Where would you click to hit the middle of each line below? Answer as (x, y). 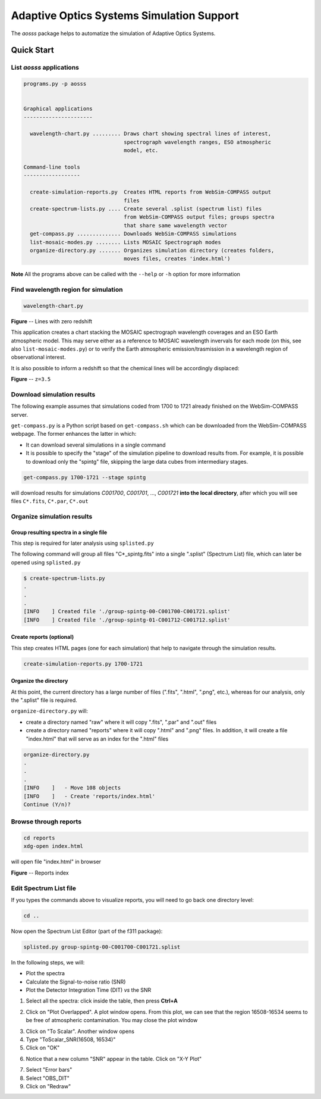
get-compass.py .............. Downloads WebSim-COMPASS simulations (133, 234)
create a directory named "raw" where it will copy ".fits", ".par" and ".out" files (121, 722)
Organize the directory (40, 681)
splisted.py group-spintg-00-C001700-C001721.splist (102, 947)
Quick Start (32, 50)
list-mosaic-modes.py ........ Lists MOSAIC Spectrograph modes (125, 242)
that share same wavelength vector (176, 225)
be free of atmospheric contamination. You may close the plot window (112, 1020)
